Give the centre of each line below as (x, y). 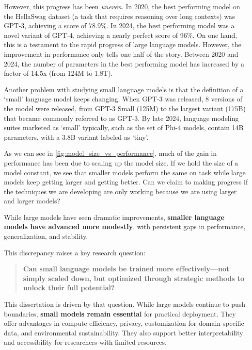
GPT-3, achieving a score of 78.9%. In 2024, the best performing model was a (119, 25)
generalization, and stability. (46, 236)
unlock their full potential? (69, 288)
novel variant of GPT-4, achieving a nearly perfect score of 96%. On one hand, (121, 35)
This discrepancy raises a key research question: (75, 252)
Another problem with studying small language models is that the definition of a (124, 89)
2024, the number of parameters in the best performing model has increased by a (124, 63)
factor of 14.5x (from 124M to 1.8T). (58, 73)
